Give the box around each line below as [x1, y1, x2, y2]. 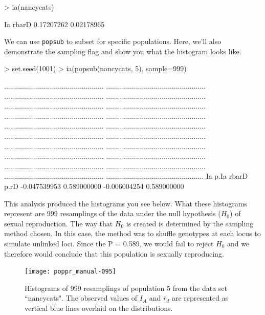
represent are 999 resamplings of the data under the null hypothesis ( [4, 208, 221, 219]
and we [227, 238, 250, 248]
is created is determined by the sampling [126, 218, 254, 228]
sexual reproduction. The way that [4, 218, 113, 228]
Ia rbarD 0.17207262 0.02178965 [4, 18, 105, 29]
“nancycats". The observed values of [25, 292, 138, 303]
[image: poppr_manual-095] [25, 268, 116, 276]
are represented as [171, 292, 229, 303]
